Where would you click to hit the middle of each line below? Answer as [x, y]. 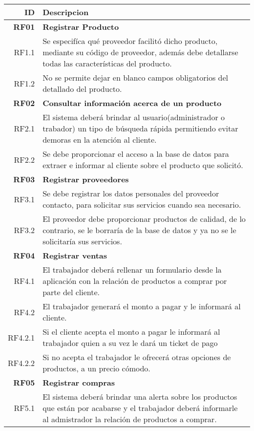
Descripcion [66, 12]
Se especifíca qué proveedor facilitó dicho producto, [130, 41]
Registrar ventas [75, 255]
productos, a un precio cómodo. [96, 368]
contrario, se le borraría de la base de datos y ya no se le [139, 230]
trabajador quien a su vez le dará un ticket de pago [130, 343]
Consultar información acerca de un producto [132, 103]
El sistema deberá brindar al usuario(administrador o [134, 117]
